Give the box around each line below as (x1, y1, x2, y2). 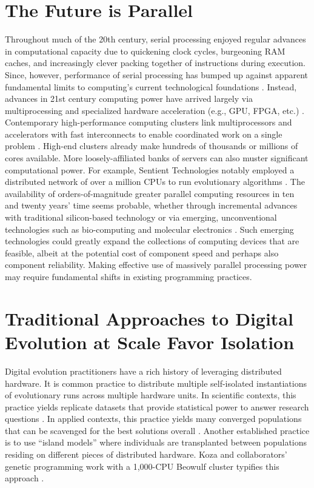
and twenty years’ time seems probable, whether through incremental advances (5, 199, 298, 212)
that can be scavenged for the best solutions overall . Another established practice (5, 424, 310, 436)
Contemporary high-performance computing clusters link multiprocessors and (5, 116, 292, 129)
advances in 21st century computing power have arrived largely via (5, 92, 253, 105)
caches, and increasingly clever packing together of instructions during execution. (5, 56, 306, 69)
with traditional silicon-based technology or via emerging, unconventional (5, 211, 277, 224)
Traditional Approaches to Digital (5, 306, 293, 330)
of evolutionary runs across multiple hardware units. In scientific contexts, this (5, 389, 296, 401)
